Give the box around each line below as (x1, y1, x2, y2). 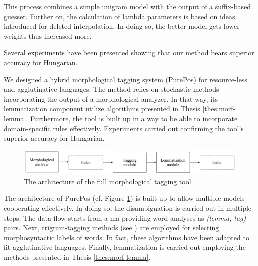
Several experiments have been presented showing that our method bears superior (4, 47, 254, 58)
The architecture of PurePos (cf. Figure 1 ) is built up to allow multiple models (4, 193, 245, 203)
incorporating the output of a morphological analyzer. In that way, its (4, 93, 218, 104)
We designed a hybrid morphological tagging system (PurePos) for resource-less (4, 74, 247, 84)
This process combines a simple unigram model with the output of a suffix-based (4, 1, 251, 11)
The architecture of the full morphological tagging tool (24, 176, 191, 186)
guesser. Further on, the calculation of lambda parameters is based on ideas (4, 11, 235, 21)
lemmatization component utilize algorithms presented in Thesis (4, 103, 200, 114)
